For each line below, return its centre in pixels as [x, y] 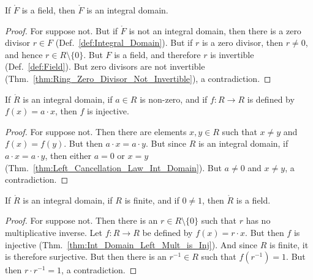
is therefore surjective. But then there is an [86, 256]
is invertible [232, 54]
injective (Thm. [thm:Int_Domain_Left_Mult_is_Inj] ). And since [131, 244]
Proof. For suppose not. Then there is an [81, 220]
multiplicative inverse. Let [54, 232]
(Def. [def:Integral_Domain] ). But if [124, 42]
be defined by [168, 232]
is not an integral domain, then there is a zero [215, 30]
